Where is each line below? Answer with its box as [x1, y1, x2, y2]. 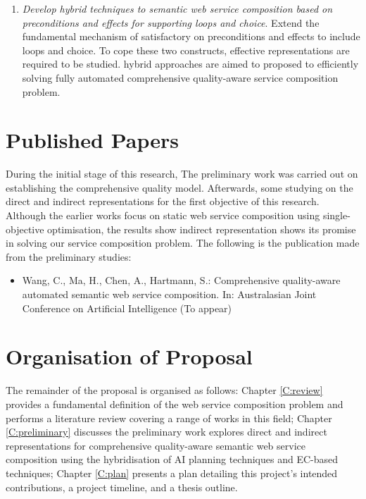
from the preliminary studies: [6, 249, 132, 264]
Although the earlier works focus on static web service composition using [6, 208, 320, 223]
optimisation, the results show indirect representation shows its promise [47, 221, 356, 236]
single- [322, 208, 351, 223]
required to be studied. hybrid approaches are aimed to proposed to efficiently [22, 56, 359, 71]
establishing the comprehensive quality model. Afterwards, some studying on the [6, 180, 353, 195]
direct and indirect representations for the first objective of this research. [6, 194, 320, 209]
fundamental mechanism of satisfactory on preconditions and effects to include [22, 29, 360, 44]
